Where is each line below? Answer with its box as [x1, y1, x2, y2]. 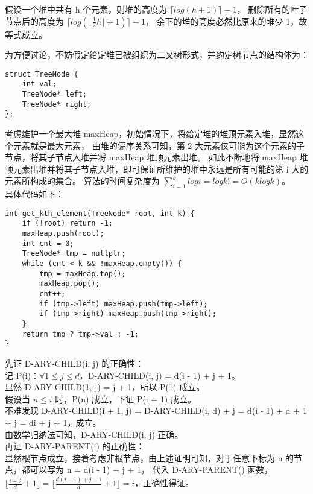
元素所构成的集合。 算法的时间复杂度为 [5, 174, 160, 187]
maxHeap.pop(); [39, 279, 100, 288]
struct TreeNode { [5, 69, 78, 78]
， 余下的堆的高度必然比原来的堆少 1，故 [145, 14, 308, 27]
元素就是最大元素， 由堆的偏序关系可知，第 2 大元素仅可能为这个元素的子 [13, 139, 305, 151]
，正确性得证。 [134, 477, 194, 489]
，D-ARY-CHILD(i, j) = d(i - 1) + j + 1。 [79, 369, 241, 381]
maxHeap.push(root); [22, 229, 104, 238]
